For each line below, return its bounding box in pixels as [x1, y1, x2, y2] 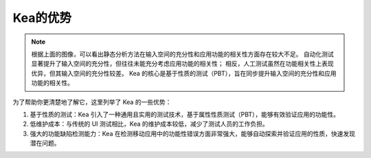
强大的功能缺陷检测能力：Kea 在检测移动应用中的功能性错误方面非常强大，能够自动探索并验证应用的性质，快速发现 [30, 129, 355, 137]
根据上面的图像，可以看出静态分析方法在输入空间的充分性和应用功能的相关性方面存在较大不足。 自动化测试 [31, 50, 334, 58]
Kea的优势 [12, 10, 72, 25]
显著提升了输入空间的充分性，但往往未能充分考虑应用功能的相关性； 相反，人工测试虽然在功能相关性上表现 [31, 60, 334, 68]
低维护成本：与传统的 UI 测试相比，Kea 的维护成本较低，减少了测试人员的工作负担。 [30, 120, 269, 128]
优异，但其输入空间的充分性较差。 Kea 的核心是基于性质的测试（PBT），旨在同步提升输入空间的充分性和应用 [31, 69, 337, 77]
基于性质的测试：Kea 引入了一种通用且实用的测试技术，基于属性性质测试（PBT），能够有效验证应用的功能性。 [30, 110, 340, 118]
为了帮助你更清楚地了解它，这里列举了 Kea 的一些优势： [12, 98, 172, 106]
